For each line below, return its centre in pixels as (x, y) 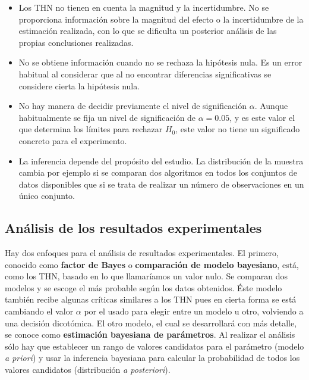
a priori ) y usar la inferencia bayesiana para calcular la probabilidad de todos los (152, 358)
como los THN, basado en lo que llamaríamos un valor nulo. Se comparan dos (146, 276)
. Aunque (271, 106)
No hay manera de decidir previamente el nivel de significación (133, 106)
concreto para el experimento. (73, 140)
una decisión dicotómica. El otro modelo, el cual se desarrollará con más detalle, (151, 323)
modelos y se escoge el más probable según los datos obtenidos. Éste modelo (144, 287)
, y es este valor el (262, 117)
